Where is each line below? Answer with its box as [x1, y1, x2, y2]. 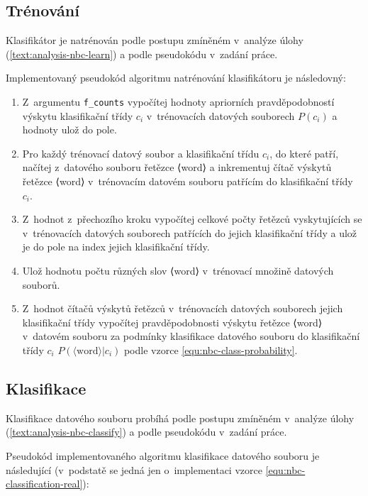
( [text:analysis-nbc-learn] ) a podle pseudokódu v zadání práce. [6, 46, 278, 61]
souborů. [22, 277, 60, 292]
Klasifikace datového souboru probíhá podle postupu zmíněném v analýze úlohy [6, 410, 355, 425]
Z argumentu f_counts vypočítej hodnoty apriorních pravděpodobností [22, 94, 335, 109]
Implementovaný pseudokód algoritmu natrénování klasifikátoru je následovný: [6, 70, 346, 85]
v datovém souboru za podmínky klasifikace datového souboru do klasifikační [22, 329, 360, 343]
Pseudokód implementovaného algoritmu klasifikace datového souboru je [6, 448, 320, 463]
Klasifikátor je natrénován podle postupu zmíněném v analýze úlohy [6, 33, 303, 48]
